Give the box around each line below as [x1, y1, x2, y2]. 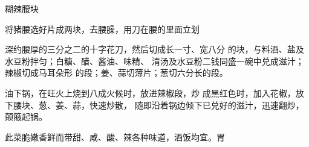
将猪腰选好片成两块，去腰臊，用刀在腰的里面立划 [5, 22, 200, 35]
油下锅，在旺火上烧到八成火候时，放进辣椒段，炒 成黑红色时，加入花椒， [5, 86, 296, 99]
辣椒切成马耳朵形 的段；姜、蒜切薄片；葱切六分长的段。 [5, 66, 228, 79]
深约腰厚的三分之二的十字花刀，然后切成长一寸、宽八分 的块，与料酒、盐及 [5, 43, 304, 55]
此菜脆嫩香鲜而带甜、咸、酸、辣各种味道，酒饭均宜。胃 [5, 130, 225, 143]
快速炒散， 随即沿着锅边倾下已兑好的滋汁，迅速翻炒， [89, 98, 304, 111]
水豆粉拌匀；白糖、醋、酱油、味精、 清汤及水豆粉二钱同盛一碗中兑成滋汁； [5, 54, 304, 67]
